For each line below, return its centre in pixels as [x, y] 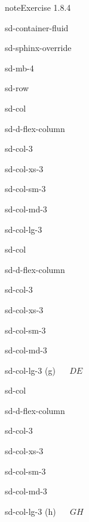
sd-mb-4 [19, 67]
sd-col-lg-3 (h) [30, 511]
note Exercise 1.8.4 [38, 7]
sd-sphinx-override [38, 48]
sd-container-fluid [37, 27]
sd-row [17, 88]
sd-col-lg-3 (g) [30, 370]
